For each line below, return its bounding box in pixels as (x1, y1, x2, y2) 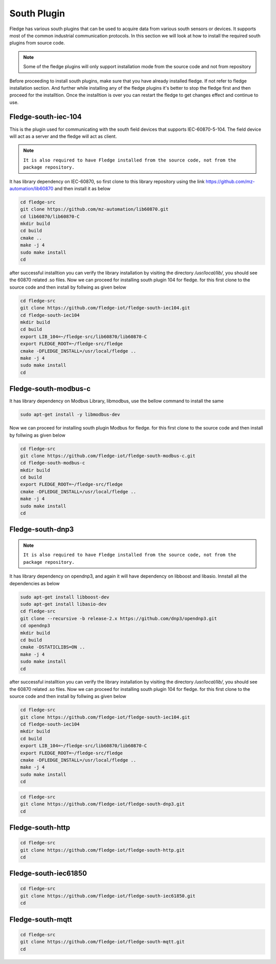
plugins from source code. (9, 40, 65, 46)
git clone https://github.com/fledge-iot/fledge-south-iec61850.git (20, 893, 196, 899)
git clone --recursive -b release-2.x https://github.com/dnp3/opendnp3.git (20, 616, 217, 621)
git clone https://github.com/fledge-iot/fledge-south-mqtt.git (20, 939, 185, 945)
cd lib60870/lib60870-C (20, 213, 80, 219)
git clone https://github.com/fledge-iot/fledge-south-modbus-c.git (20, 453, 196, 459)
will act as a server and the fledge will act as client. (9, 133, 117, 139)
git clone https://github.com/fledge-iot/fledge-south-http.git (20, 847, 185, 853)
